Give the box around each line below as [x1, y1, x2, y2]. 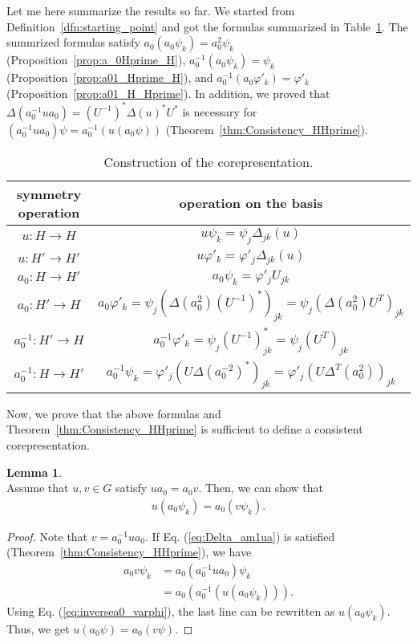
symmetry [16, 184, 82, 203]
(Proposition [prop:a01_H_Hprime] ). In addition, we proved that [6, 84, 330, 101]
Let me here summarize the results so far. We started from [6, 2, 295, 18]
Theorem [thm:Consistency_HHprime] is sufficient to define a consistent [6, 421, 363, 437]
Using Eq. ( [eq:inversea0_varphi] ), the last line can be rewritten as [6, 603, 335, 619]
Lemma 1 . [6, 463, 63, 480]
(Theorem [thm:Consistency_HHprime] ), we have [6, 543, 252, 560]
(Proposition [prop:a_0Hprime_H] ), [6, 51, 186, 68]
